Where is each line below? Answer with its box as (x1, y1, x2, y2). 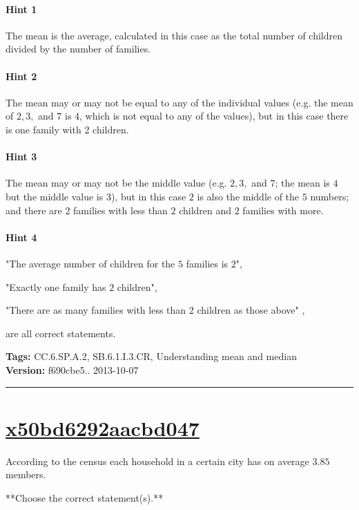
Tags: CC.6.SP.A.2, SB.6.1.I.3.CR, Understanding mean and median (6, 349, 297, 363)
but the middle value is (6, 189, 104, 203)
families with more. (242, 202, 324, 217)
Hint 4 (6, 229, 37, 244)
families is (186, 256, 229, 270)
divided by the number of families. (6, 41, 151, 56)
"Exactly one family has (6, 279, 106, 294)
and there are (6, 202, 62, 217)
